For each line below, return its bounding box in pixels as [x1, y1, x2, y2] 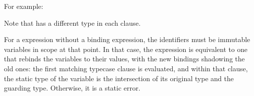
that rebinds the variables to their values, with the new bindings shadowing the [4, 53, 245, 64]
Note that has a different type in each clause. [4, 17, 141, 28]
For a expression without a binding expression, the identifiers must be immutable [4, 34, 251, 45]
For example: [4, 1, 44, 11]
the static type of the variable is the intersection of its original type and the [4, 73, 234, 83]
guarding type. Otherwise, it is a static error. [4, 83, 141, 93]
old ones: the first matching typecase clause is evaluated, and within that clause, [4, 63, 248, 73]
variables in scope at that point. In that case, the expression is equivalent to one [4, 44, 248, 54]
